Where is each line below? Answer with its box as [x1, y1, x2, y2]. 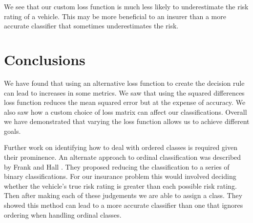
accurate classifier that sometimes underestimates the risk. [4, 21, 179, 31]
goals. [4, 125, 21, 136]
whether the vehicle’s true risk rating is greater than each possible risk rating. [4, 180, 237, 191]
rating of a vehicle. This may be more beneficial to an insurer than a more [4, 11, 226, 21]
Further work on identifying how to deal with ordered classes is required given [4, 142, 237, 152]
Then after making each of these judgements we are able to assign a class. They [4, 190, 243, 200]
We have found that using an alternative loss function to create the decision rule [4, 77, 245, 88]
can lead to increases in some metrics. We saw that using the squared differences [4, 87, 245, 98]
